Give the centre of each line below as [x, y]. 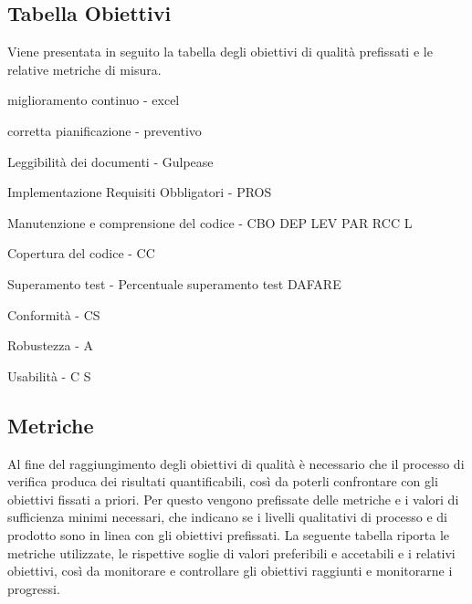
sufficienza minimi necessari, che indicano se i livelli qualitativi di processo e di [227, 517]
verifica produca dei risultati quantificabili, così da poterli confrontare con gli [223, 481]
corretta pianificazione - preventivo [105, 130]
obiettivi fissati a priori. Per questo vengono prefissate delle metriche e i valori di [233, 499]
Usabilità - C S [49, 375]
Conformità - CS [54, 314]
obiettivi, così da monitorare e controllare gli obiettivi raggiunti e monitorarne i [230, 571]
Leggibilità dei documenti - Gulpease [110, 161]
